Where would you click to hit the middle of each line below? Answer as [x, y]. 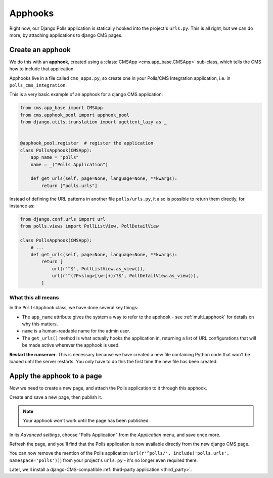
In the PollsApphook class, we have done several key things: [74, 308]
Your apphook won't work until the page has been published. [86, 421]
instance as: [22, 206]
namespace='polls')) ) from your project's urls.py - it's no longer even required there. [104, 460]
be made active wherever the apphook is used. [71, 345]
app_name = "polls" [55, 157]
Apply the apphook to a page [56, 376]
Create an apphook [40, 50]
